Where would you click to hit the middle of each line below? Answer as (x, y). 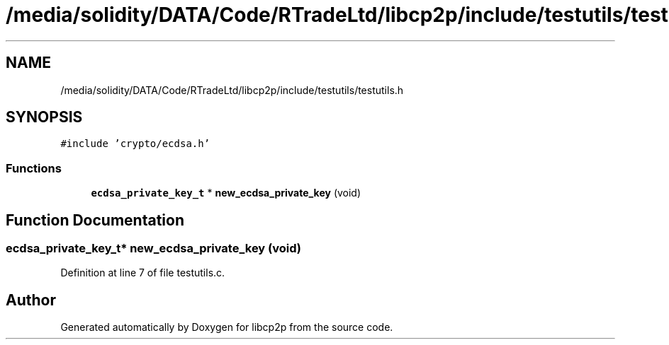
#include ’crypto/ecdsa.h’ (135, 144)
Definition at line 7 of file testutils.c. (143, 273)
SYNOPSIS (44, 117)
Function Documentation (95, 220)
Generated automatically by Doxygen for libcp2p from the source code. (227, 327)
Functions (34, 168)
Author (31, 300)
